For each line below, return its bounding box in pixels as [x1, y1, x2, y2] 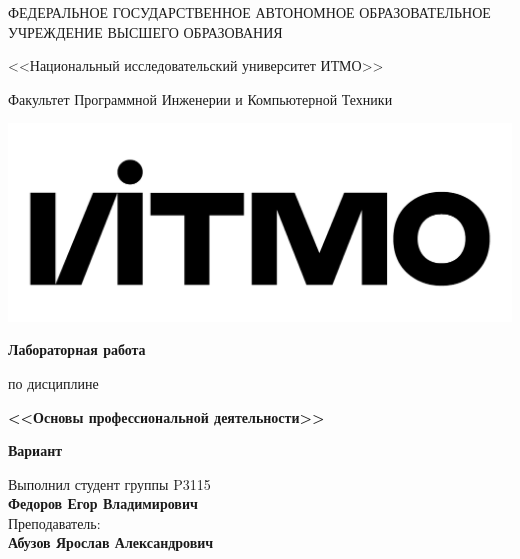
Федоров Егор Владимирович [8, 493, 198, 514]
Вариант [8, 440, 63, 461]
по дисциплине [8, 372, 99, 393]
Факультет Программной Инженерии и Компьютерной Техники [8, 88, 393, 109]
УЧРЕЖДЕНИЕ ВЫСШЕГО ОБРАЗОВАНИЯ [8, 21, 283, 42]
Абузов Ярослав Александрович [8, 532, 214, 553]
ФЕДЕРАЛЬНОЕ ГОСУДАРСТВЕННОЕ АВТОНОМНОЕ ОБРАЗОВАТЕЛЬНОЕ [8, 2, 491, 22]
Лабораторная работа [8, 339, 146, 360]
